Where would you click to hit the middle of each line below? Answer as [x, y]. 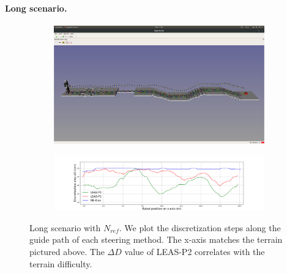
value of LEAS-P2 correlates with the [195, 252]
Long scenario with [65, 227]
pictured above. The [67, 252]
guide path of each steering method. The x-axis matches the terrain [156, 239]
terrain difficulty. [61, 263]
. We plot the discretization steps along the [200, 227]
